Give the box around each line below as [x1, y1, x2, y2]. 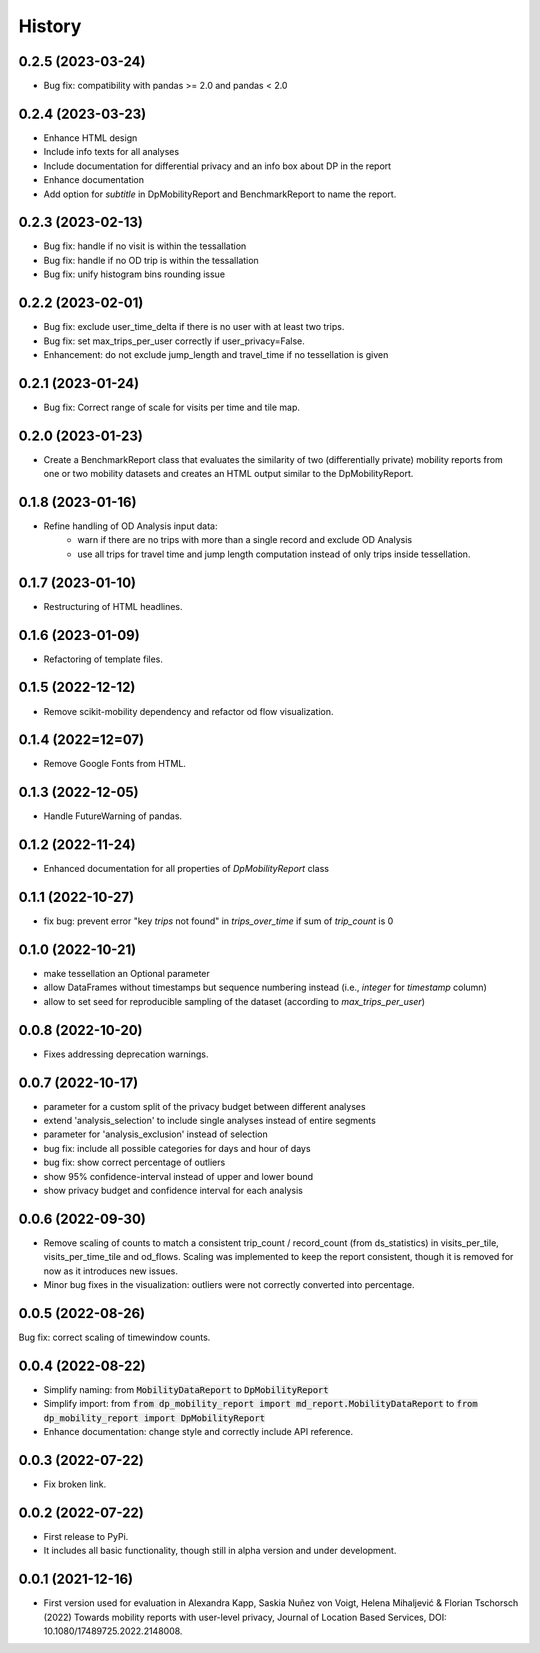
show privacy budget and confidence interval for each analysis [43, 1184, 304, 1196]
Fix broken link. [43, 1478, 107, 1490]
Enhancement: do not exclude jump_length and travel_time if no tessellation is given [43, 348, 389, 360]
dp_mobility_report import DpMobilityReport [43, 1412, 266, 1424]
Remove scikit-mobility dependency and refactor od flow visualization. [43, 705, 334, 717]
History [18, 15, 82, 37]
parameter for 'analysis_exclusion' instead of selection [43, 1128, 269, 1140]
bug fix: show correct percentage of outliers [43, 1156, 226, 1169]
